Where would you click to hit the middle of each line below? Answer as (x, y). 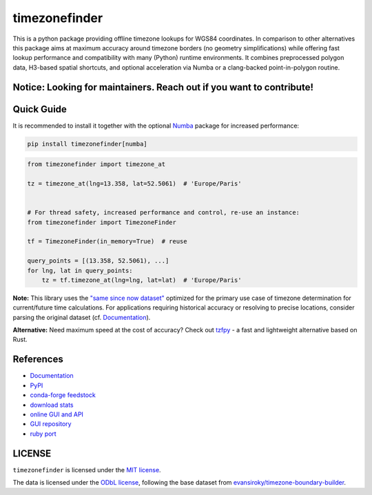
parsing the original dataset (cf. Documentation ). (82, 317)
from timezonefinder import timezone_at (96, 164)
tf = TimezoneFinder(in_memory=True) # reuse (107, 242)
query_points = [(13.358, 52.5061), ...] (98, 261)
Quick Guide (40, 109)
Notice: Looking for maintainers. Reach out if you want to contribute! (163, 87)
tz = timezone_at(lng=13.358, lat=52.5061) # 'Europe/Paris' (134, 183)
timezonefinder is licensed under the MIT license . (87, 469)
